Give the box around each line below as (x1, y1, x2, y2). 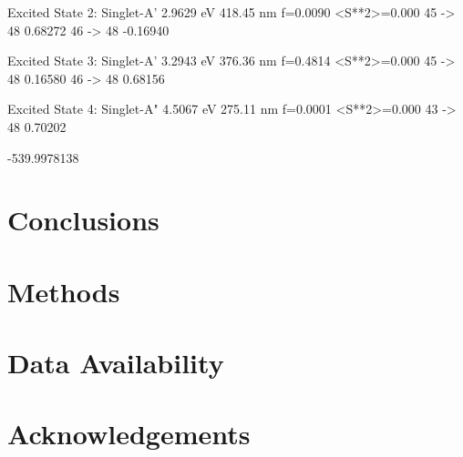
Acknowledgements (7, 415, 251, 452)
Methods (7, 272, 120, 310)
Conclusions (7, 201, 159, 239)
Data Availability (7, 344, 224, 381)
